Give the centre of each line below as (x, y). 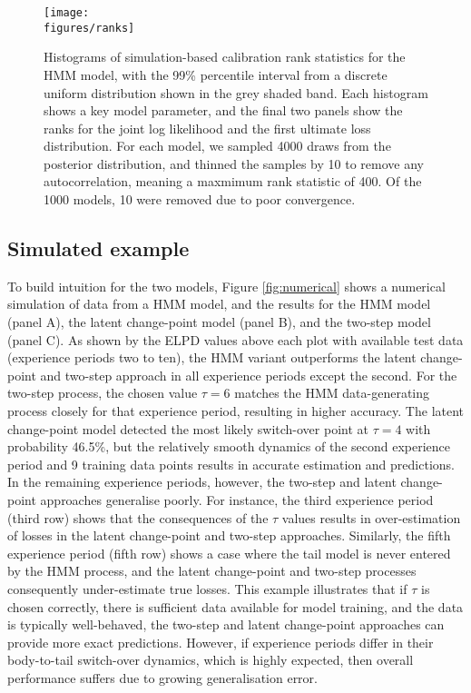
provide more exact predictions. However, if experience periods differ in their (221, 642)
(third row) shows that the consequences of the (138, 517)
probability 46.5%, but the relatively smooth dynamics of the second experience (229, 446)
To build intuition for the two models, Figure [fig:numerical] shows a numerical (226, 286)
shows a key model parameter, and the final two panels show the (223, 110)
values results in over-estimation (371, 517)
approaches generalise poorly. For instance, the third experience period (237, 499)
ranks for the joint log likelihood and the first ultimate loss (207, 128)
